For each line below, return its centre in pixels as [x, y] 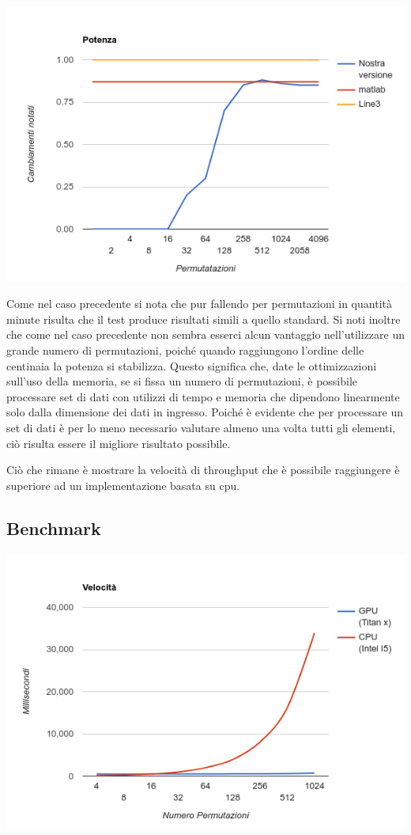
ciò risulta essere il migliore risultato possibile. [119, 443]
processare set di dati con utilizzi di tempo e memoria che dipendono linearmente [203, 396]
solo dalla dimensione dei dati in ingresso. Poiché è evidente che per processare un [205, 412]
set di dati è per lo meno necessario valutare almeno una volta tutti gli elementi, [201, 427]
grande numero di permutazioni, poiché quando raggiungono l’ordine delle [185, 349]
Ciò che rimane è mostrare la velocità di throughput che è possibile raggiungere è [203, 470]
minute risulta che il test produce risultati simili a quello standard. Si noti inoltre [204, 319]
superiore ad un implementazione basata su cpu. [123, 485]
